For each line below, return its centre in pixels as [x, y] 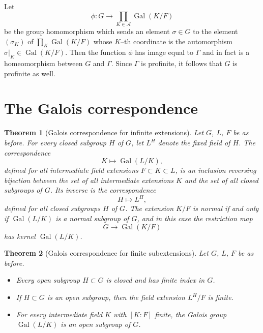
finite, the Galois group [191, 314]
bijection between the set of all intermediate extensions [89, 180]
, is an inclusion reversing [216, 170]
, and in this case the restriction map [195, 218]
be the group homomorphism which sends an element [87, 31]
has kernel [20, 236]
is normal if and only [226, 208]
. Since [122, 63]
